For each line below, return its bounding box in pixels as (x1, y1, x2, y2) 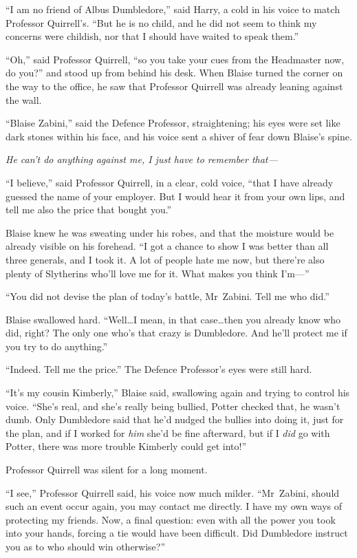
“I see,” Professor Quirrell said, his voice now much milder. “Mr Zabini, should (6, 485, 340, 500)
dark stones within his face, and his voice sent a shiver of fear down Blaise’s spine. (6, 129, 352, 143)
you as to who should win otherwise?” (6, 539, 166, 553)
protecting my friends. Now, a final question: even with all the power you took (6, 512, 336, 526)
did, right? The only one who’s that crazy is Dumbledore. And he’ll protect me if (6, 325, 347, 340)
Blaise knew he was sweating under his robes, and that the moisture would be (6, 225, 334, 239)
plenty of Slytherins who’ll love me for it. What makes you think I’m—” (6, 266, 310, 280)
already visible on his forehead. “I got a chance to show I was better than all (6, 239, 329, 253)
